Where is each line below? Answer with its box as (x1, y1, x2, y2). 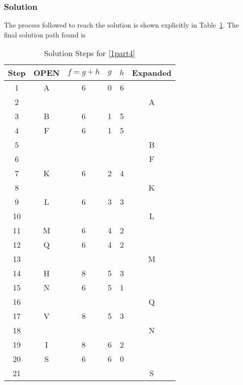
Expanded (132, 67, 172, 79)
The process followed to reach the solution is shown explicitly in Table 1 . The (4, 20, 239, 30)
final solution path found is (4, 29, 86, 39)
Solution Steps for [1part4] (44, 47, 136, 59)
